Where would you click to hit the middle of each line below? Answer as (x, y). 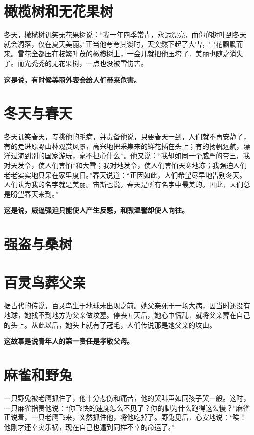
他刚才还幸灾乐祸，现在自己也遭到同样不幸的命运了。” (89, 426)
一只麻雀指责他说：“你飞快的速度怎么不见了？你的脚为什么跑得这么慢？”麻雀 (127, 407)
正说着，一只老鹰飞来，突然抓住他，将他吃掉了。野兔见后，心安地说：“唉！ (125, 417)
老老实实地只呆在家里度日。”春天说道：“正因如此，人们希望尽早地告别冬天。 (125, 175)
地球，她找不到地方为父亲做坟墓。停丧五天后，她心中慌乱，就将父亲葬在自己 (127, 315)
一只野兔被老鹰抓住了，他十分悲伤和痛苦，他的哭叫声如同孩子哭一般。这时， (127, 398)
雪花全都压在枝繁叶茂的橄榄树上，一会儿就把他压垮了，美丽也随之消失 (130, 53)
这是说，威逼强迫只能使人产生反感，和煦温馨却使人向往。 (96, 210)
